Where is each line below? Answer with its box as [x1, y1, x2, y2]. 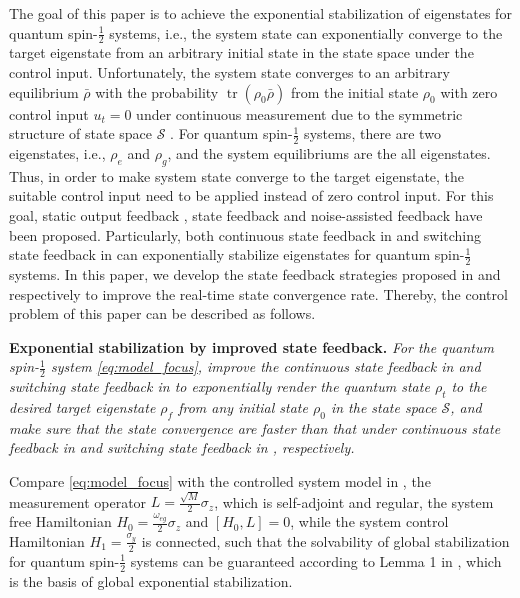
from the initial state [290, 81, 419, 102]
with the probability [95, 81, 219, 102]
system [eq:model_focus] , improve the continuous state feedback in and [50, 356, 481, 377]
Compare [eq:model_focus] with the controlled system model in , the [9, 471, 431, 492]
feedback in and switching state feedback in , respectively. [9, 437, 355, 458]
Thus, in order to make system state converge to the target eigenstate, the [9, 165, 465, 186]
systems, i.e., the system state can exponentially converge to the [109, 22, 503, 43]
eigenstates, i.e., [9, 143, 106, 164]
